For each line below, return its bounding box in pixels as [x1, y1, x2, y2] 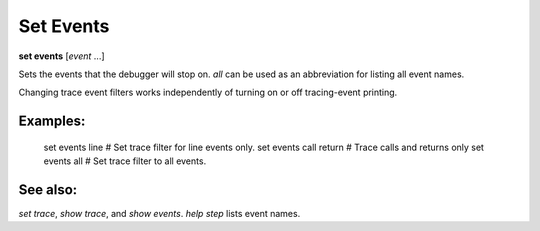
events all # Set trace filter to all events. [43, 155, 207, 167]
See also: [18, 181, 78, 198]
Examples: [18, 113, 86, 130]
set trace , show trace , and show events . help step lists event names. [18, 208, 301, 220]
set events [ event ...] [18, 50, 105, 62]
